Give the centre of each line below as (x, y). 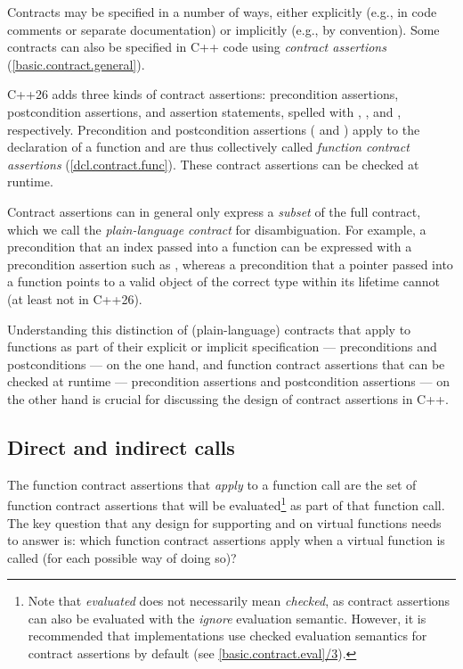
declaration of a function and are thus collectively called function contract (208, 147)
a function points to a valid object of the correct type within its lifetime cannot (223, 281)
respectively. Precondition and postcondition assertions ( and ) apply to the (214, 129)
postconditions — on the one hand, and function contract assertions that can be (226, 363)
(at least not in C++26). (75, 298)
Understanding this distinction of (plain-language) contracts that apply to (209, 329)
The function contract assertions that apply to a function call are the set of (212, 484)
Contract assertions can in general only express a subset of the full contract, (214, 211)
